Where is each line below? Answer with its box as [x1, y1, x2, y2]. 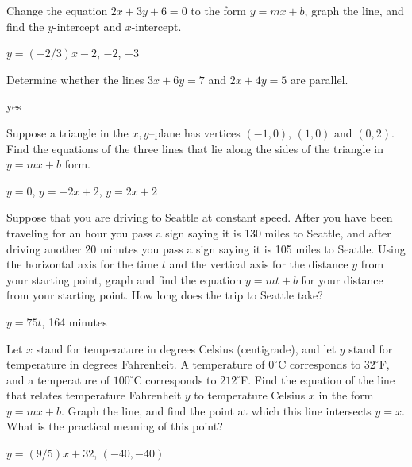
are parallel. [290, 71, 348, 87]
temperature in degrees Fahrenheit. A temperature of [6, 356, 265, 372]
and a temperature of [6, 371, 110, 388]
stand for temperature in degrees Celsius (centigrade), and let [36, 340, 337, 357]
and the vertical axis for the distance [169, 256, 348, 272]
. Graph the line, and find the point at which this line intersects [60, 402, 372, 419]
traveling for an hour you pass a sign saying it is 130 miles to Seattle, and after [6, 224, 391, 241]
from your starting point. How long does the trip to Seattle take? [6, 287, 323, 303]
